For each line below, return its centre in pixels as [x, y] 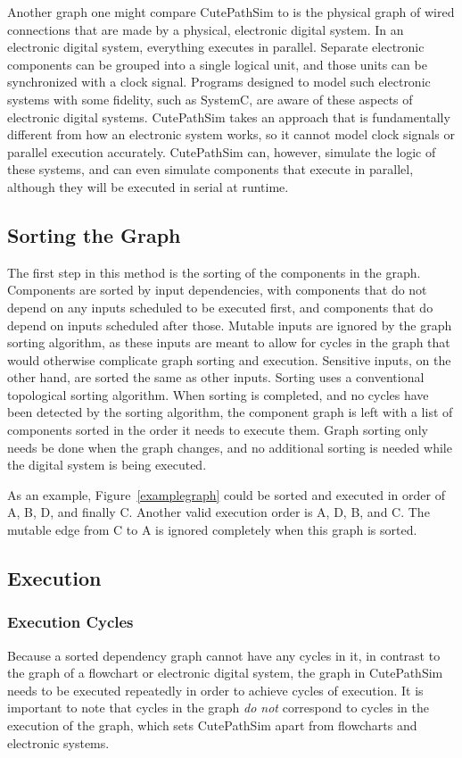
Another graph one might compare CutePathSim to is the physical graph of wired [231, 12]
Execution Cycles [70, 622]
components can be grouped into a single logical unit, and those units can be [217, 64]
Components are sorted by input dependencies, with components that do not [217, 290]
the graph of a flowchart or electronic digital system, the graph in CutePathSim [225, 673]
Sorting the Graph [94, 234]
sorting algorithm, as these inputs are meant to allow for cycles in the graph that [229, 342]
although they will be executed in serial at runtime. [148, 186]
